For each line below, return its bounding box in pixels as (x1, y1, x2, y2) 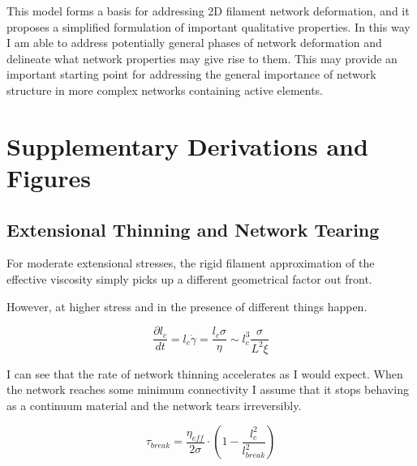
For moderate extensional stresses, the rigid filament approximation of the (6, 254, 375, 271)
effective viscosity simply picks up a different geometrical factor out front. (6, 270, 372, 287)
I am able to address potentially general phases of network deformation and (6, 34, 382, 51)
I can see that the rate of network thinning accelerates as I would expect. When (6, 365, 403, 382)
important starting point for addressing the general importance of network (6, 66, 376, 83)
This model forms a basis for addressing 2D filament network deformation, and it (6, 2, 410, 19)
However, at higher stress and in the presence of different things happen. (6, 297, 368, 314)
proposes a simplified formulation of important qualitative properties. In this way (6, 18, 411, 35)
